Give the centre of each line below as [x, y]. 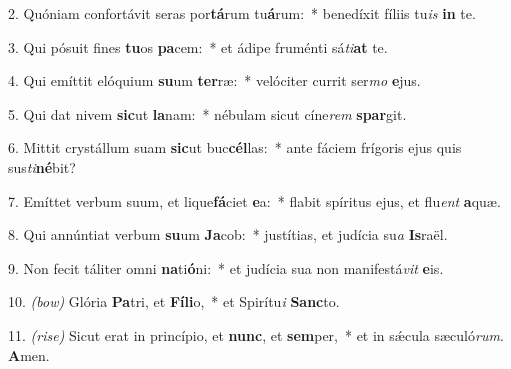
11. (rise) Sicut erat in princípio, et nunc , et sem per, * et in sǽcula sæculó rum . [256, 334]
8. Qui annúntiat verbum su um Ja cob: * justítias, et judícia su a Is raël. [228, 234]
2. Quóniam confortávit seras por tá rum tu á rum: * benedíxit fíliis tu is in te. [242, 13]
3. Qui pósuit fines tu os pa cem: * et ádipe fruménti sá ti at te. [198, 46]
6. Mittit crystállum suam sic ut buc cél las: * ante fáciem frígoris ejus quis [235, 147]
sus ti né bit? [42, 166]
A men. [29, 354]
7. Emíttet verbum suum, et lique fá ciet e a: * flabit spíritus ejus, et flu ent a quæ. [254, 200]
